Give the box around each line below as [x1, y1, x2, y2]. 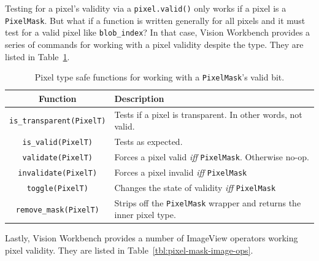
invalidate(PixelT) [18, 168, 98, 177]
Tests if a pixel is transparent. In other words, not [114, 107, 302, 120]
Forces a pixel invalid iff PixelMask [114, 165, 247, 178]
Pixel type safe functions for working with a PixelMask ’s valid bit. [34, 71, 285, 84]
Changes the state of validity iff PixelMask [114, 181, 276, 193]
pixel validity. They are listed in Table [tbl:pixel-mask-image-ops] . [5, 244, 253, 257]
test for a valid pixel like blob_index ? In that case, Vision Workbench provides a [5, 26, 310, 39]
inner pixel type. [114, 208, 176, 221]
